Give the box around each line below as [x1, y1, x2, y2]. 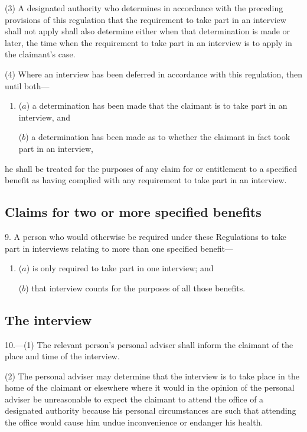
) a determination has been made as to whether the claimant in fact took [25, 131, 290, 143]
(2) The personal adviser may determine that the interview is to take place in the [5, 369, 299, 382]
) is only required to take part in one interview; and [26, 262, 214, 274]
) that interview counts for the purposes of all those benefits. [25, 281, 246, 294]
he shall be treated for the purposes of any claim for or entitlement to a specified [5, 162, 298, 174]
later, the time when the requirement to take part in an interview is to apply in [5, 36, 292, 48]
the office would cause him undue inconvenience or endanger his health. [5, 416, 263, 428]
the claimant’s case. [5, 48, 76, 60]
